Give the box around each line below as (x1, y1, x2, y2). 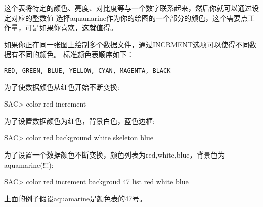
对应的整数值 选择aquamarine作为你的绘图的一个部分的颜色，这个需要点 (11, 12, 248, 23)
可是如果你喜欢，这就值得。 (25, 22, 117, 33)
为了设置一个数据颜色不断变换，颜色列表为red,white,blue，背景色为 (4, 149, 225, 160)
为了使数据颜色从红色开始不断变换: (4, 81, 119, 92)
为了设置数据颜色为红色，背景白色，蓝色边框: (4, 115, 155, 126)
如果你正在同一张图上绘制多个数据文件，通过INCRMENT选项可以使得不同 (4, 39, 249, 49)
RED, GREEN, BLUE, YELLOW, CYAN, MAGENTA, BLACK (4, 67, 171, 74)
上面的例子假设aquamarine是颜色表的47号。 (4, 193, 147, 203)
